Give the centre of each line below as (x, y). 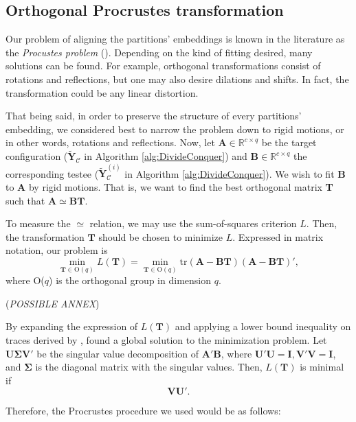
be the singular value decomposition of (118, 353)
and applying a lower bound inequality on (263, 326)
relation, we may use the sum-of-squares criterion (193, 223)
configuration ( (37, 156)
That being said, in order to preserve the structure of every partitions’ (154, 116)
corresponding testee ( (52, 173)
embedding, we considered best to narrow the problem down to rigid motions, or (175, 129)
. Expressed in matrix (278, 236)
